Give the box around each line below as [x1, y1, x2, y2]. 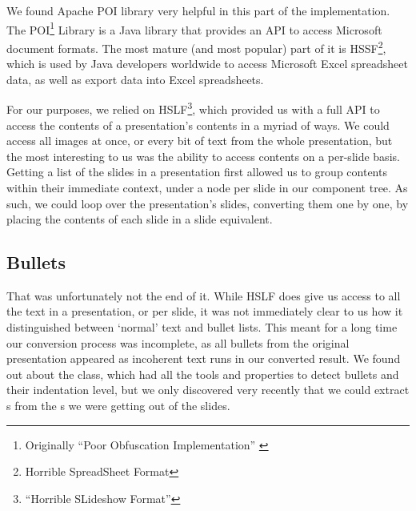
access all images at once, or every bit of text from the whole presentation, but [6, 132, 393, 149]
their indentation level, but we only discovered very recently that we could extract [6, 381, 410, 398]
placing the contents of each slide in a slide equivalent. [6, 211, 273, 227]
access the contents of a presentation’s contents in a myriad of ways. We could [6, 116, 390, 133]
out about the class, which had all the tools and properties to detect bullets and [6, 365, 399, 382]
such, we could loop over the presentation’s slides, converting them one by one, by [6, 195, 409, 211]
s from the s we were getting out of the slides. [6, 397, 230, 414]
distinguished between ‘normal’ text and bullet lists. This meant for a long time [6, 319, 398, 336]
